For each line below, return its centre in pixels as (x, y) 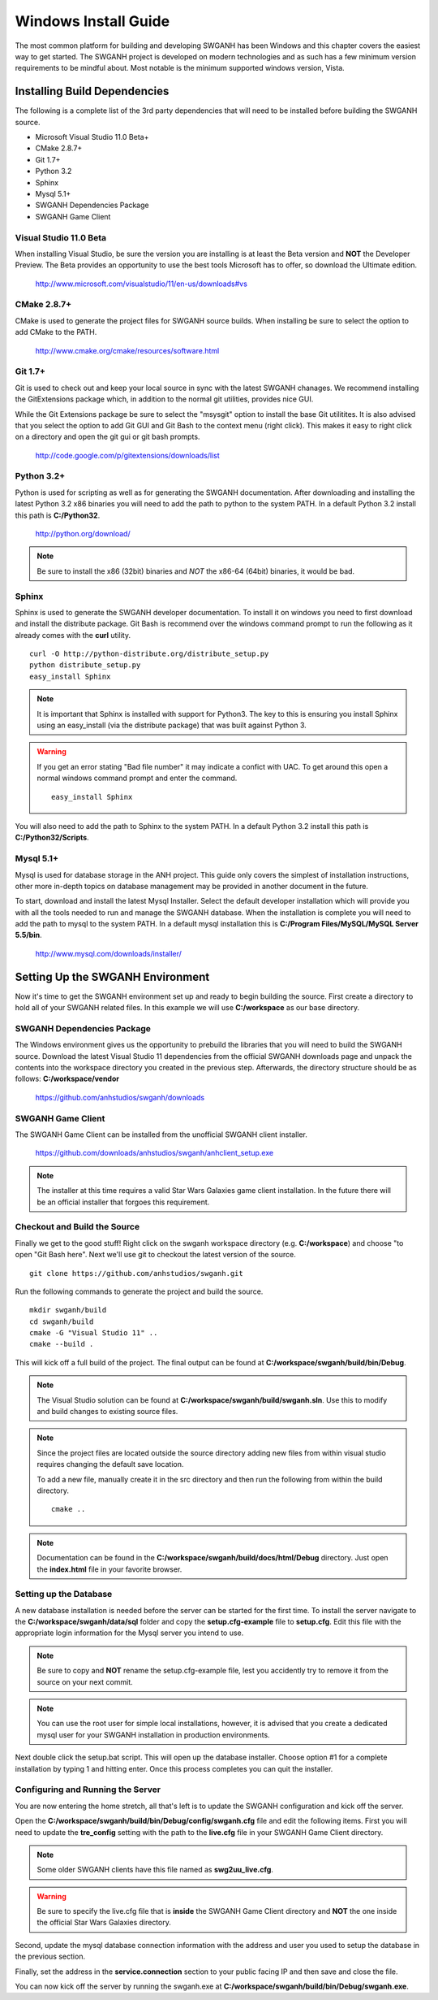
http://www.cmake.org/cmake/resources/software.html (127, 350)
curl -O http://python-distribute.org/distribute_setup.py (149, 654)
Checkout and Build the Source (77, 1227)
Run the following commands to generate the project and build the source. (139, 1291)
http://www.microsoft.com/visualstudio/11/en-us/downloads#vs (141, 284)
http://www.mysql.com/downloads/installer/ (109, 953)
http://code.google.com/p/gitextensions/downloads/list (128, 455)
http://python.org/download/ (83, 534)
